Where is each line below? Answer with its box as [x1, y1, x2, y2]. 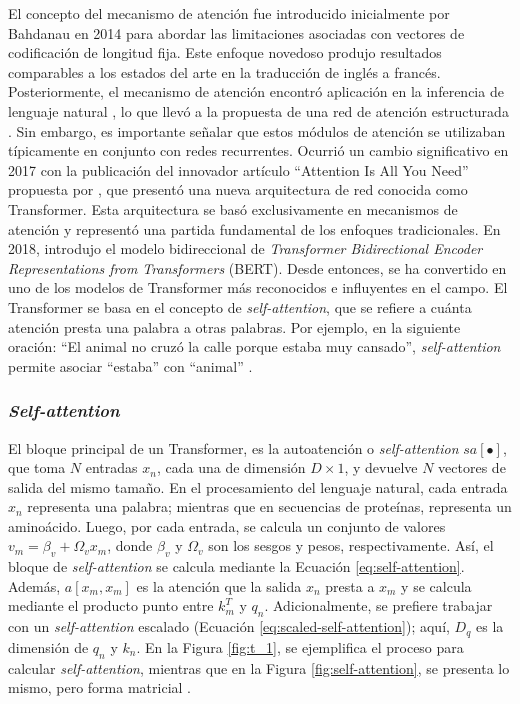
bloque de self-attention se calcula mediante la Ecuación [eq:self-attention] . [8, 556, 465, 577]
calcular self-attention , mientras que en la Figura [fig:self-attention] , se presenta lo [8, 657, 510, 678]
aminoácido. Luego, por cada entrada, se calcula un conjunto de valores [8, 515, 446, 536]
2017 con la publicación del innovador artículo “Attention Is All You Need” [8, 159, 469, 180]
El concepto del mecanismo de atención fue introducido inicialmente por [8, 3, 450, 23]
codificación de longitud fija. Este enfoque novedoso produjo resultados [8, 42, 442, 63]
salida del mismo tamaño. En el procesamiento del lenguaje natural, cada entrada [8, 476, 508, 497]
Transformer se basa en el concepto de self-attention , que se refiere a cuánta [8, 296, 472, 317]
